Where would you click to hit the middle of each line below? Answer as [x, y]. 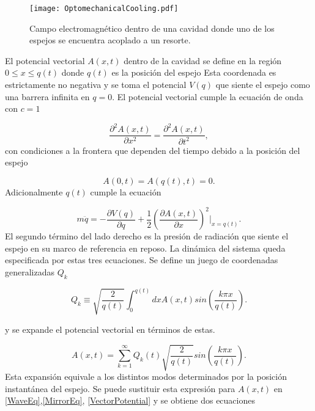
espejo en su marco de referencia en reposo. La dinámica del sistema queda [145, 248]
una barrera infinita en [47, 96]
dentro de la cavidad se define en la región [203, 60]
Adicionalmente [34, 191]
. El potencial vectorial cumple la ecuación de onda [208, 96]
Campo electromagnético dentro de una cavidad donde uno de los [152, 28]
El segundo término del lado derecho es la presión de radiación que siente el [147, 236]
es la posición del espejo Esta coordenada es [194, 72]
